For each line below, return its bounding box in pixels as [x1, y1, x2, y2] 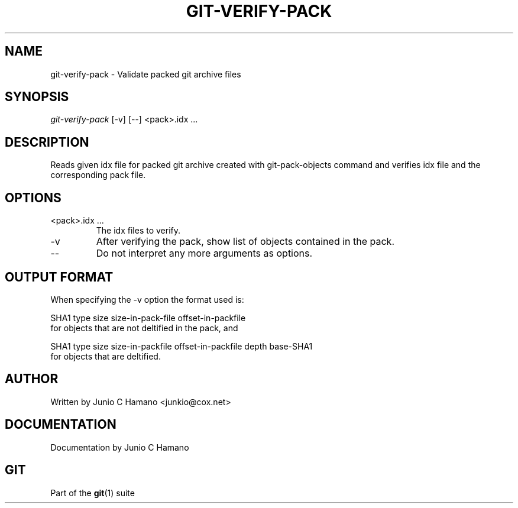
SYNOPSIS [5, 89, 69, 105]
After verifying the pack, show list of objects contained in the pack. [96, 235, 394, 248]
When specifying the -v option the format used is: [50, 294, 244, 305]
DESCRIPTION [5, 134, 89, 150]
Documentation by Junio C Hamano [50, 442, 189, 452]
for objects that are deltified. [50, 351, 161, 361]
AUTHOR [5, 371, 59, 387]
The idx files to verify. [96, 225, 181, 236]
